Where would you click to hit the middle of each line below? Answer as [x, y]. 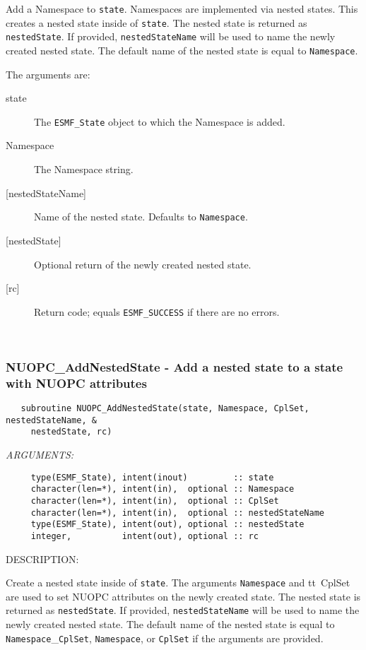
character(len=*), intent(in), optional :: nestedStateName [178, 513]
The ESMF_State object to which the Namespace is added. [160, 121]
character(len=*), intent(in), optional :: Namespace [163, 489]
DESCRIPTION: [42, 559]
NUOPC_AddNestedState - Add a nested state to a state [175, 366]
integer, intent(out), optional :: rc [144, 536]
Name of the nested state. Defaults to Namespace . [141, 217]
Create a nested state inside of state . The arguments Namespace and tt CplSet [178, 583]
